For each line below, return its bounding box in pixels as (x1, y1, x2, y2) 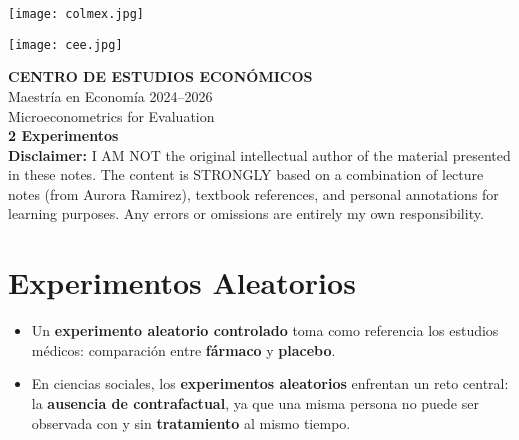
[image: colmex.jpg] (8, 7, 145, 21)
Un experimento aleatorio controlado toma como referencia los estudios (31, 320, 499, 341)
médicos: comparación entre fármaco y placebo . (31, 339, 336, 360)
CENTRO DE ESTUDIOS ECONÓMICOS (8, 66, 313, 87)
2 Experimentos (8, 125, 119, 146)
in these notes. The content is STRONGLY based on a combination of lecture (8, 164, 484, 185)
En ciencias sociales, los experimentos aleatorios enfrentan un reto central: (31, 373, 509, 394)
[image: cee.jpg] (8, 37, 123, 52)
